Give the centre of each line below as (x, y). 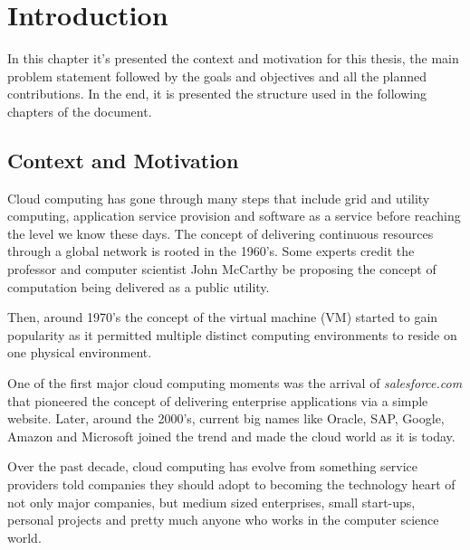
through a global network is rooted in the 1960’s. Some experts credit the (211, 251)
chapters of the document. (80, 111)
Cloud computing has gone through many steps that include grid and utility (219, 198)
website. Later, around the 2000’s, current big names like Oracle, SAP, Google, (226, 418)
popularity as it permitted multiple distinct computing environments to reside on (232, 334)
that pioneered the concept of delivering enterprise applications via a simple (218, 400)
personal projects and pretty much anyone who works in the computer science (223, 520)
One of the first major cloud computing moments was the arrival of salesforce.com (235, 383)
